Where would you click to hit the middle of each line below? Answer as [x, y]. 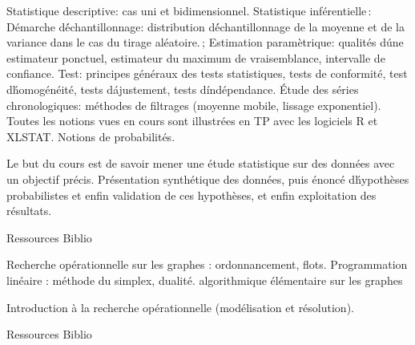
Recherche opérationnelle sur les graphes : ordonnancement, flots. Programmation [207, 264]
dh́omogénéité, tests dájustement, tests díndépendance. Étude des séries [183, 89]
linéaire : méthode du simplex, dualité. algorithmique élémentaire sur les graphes [205, 280]
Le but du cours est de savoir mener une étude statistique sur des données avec [201, 163]
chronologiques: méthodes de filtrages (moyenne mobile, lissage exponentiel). [194, 105]
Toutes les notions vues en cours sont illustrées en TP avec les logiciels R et [192, 121]
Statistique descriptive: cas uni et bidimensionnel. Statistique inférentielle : [189, 10]
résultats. [29, 211]
